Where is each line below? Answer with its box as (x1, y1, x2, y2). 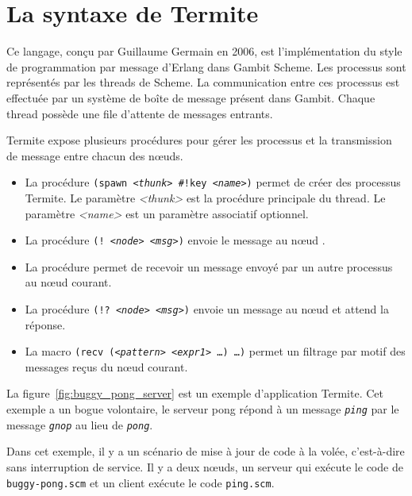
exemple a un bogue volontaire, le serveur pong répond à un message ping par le (6, 401, 399, 417)
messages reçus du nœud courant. (25, 358, 188, 375)
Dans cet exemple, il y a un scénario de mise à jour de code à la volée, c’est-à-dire (6, 443, 405, 459)
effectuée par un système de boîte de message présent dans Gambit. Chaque (6, 89, 375, 106)
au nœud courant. (25, 274, 112, 290)
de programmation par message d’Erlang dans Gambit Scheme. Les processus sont (6, 58, 406, 75)
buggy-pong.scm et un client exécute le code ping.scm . (6, 474, 275, 490)
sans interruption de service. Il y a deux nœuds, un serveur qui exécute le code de (6, 458, 403, 475)
